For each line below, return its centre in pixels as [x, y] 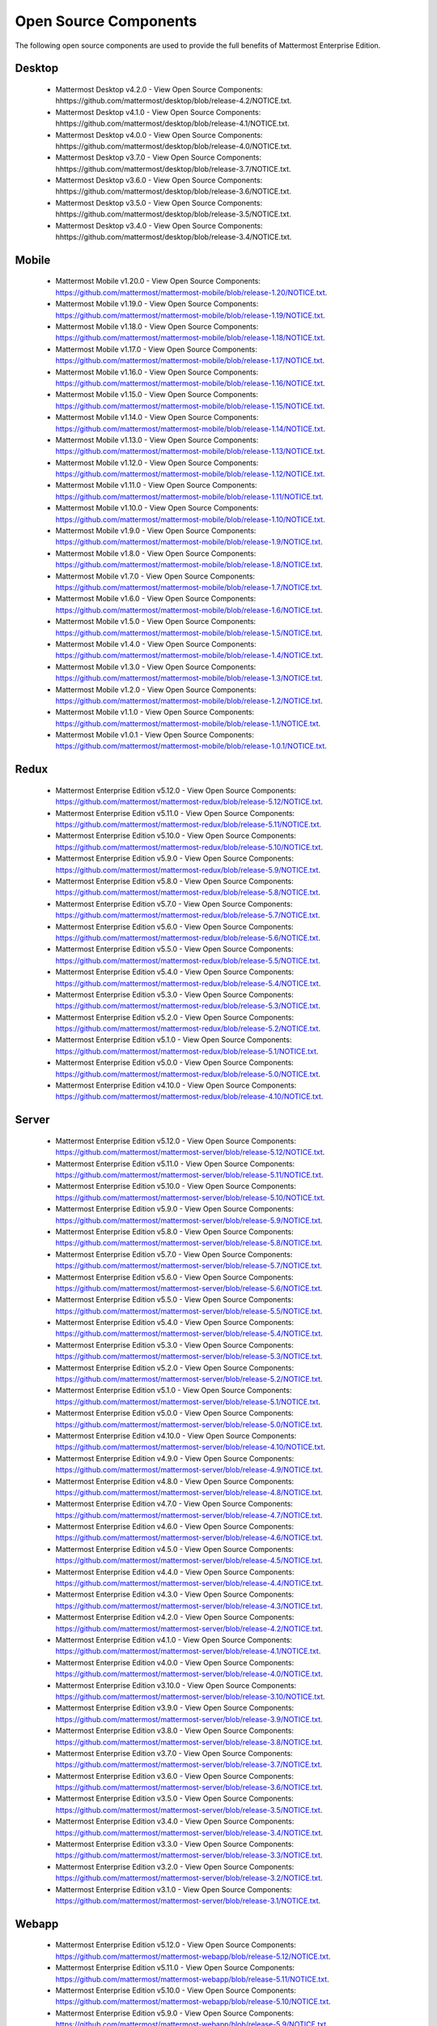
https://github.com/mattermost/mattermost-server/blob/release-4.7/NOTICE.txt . [189, 1515]
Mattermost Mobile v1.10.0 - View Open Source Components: [157, 508]
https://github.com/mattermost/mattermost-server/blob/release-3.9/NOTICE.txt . [189, 1719]
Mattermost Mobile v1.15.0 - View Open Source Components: [157, 395]
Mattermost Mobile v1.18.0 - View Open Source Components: [157, 327]
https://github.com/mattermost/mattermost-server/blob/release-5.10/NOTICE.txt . [190, 1197]
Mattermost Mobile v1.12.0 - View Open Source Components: [157, 463]
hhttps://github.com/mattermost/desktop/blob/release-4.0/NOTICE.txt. [174, 146]
